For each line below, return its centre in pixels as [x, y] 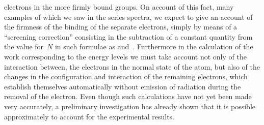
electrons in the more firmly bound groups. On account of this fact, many [119, 7]
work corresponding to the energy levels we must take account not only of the [125, 56]
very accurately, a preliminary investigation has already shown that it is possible [130, 106]
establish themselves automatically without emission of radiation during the [123, 86]
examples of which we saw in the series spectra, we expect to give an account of [128, 17]
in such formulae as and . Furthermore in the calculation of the [154, 46]
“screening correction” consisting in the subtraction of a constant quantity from [128, 36]
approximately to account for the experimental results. [89, 116]
